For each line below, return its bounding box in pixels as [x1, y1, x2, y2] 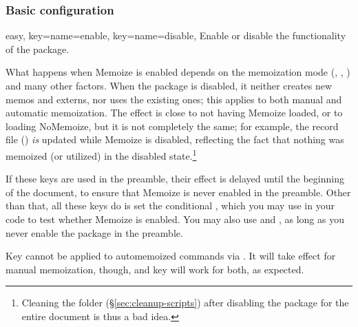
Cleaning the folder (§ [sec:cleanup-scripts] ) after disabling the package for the [21, 295, 349, 310]
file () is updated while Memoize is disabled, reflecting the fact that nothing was [6, 132, 344, 147]
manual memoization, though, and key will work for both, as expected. [6, 262, 304, 276]
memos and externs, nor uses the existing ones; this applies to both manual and [6, 92, 342, 106]
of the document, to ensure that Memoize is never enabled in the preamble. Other [6, 184, 351, 199]
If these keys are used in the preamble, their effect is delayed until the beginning [6, 171, 344, 186]
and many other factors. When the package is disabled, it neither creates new [6, 78, 333, 92]
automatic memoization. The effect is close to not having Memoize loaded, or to [6, 105, 343, 120]
